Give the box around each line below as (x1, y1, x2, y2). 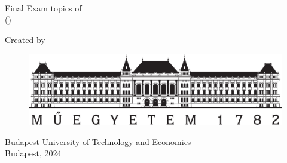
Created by (5, 33, 45, 45)
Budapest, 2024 (5, 147, 62, 159)
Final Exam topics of (5, 1, 82, 14)
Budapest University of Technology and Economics (5, 135, 191, 147)
